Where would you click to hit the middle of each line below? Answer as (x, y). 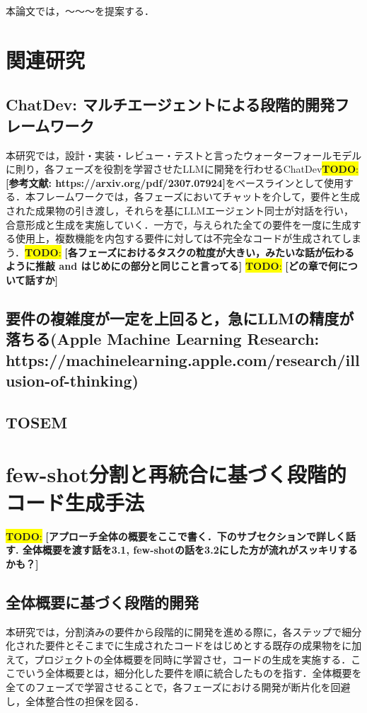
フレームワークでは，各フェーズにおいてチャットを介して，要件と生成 (197, 196)
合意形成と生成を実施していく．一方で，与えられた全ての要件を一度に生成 (179, 224)
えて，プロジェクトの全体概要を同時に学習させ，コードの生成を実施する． (179, 659)
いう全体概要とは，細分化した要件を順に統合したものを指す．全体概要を (193, 673)
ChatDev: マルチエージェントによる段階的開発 (170, 104)
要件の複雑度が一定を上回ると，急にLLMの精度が (180, 318)
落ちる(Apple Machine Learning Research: (163, 339)
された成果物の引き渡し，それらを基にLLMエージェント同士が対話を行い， (180, 210)
